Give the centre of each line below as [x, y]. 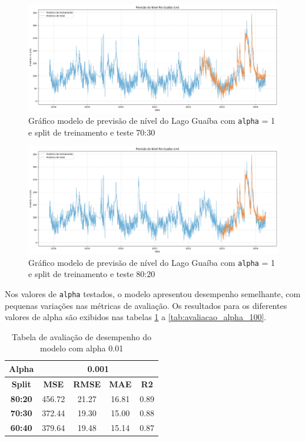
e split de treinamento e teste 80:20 [92, 274]
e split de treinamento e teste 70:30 [92, 132]
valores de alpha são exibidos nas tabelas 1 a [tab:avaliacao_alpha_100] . [136, 317]
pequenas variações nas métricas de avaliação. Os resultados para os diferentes [146, 305]
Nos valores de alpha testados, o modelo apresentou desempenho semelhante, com [153, 293]
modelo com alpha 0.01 [82, 348]
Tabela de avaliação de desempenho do [82, 336]
